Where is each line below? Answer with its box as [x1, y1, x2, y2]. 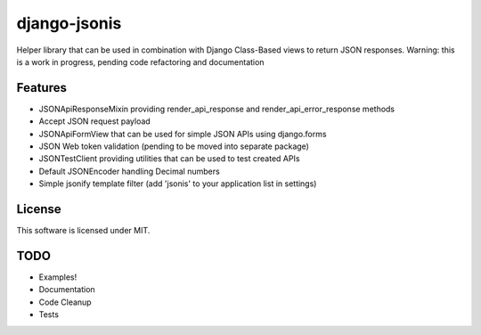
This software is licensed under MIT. [16, 225, 151, 236]
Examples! [38, 272, 77, 282]
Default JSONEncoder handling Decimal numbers [38, 166, 220, 176]
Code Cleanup [38, 297, 93, 307]
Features [16, 80, 67, 95]
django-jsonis [16, 13, 122, 33]
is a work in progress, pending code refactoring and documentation [16, 56, 265, 67]
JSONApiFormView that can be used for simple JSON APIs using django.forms [38, 128, 327, 139]
